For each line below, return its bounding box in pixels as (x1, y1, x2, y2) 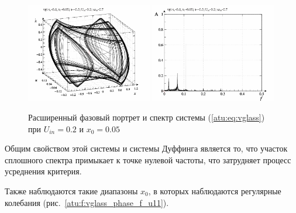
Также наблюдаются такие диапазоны (5, 184, 138, 197)
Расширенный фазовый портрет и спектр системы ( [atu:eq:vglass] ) (28, 111, 265, 123)
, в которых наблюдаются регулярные (148, 184, 281, 197)
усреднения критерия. (5, 165, 82, 177)
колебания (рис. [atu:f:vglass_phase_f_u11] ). (5, 196, 169, 208)
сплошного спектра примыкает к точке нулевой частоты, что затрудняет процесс (5, 153, 291, 166)
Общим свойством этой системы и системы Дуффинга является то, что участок (5, 142, 288, 154)
